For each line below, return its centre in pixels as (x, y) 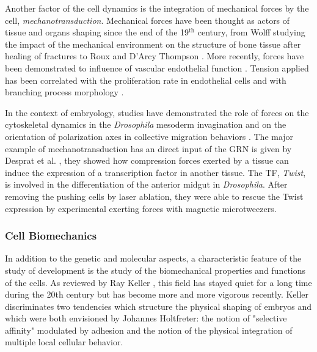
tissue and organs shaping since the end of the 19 (97, 32)
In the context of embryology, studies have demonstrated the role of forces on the (157, 112)
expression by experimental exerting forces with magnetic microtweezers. (141, 208)
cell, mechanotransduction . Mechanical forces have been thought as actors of (148, 20)
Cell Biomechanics (51, 236)
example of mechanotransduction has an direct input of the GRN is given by (148, 148)
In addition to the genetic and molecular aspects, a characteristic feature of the (153, 258)
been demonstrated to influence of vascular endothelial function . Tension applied (157, 68)
